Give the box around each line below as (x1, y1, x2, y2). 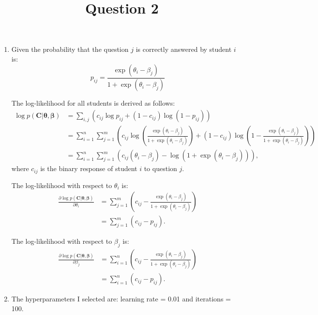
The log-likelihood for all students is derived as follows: (11, 98, 175, 108)
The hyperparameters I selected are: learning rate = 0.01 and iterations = (11, 294, 231, 304)
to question (144, 163, 177, 173)
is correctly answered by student (136, 44, 232, 54)
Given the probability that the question (11, 44, 129, 54)
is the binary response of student (40, 163, 137, 173)
